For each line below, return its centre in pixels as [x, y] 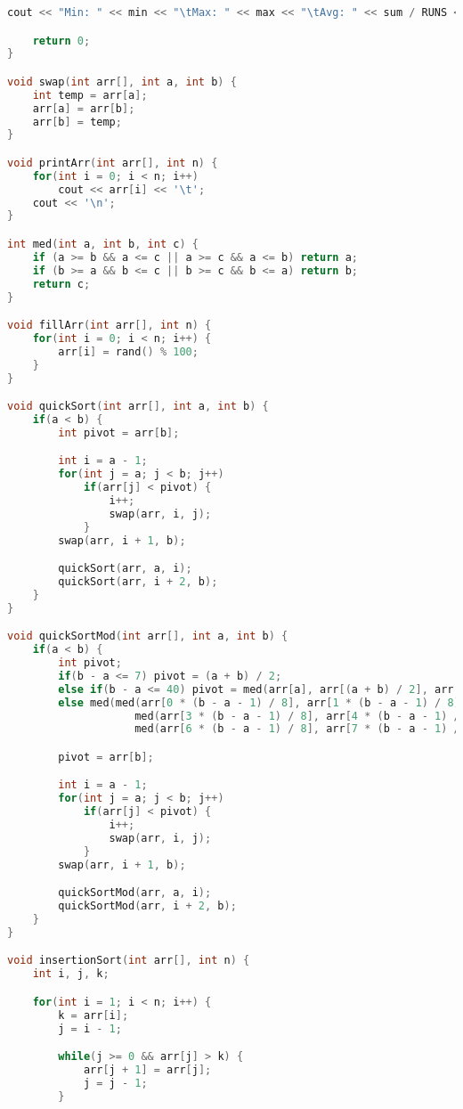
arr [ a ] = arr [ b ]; [84, 108]
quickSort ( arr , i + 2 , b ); [138, 582]
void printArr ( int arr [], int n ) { [113, 163]
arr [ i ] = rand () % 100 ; [128, 351]
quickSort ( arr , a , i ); [125, 569]
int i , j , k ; [71, 974]
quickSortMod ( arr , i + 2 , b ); [147, 906]
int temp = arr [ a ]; [90, 95]
